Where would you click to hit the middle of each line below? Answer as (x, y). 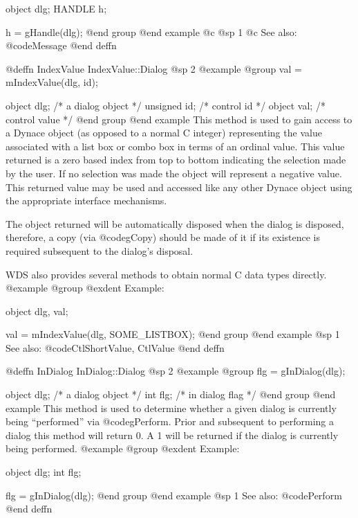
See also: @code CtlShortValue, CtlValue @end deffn (115, 347)
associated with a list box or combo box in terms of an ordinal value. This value (175, 146)
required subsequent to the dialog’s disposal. (100, 250)
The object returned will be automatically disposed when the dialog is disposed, (175, 223)
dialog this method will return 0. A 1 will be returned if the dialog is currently (172, 435)
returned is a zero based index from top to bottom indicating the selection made (176, 160)
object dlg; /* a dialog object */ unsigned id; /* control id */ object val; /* (166, 105)
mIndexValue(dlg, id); (52, 82)
